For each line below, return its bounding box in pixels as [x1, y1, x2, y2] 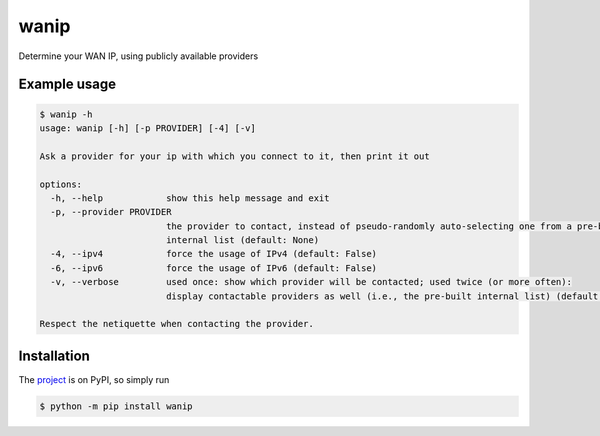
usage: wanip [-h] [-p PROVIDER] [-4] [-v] [39, 122, 257, 134]
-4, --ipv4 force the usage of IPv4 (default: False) [50, 248, 378, 260]
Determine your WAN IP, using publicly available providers [18, 50, 259, 62]
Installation [18, 347, 90, 364]
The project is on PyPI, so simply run [18, 373, 170, 385]
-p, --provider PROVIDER [50, 206, 172, 218]
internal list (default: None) [165, 235, 320, 246]
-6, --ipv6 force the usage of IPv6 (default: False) [50, 262, 378, 274]
